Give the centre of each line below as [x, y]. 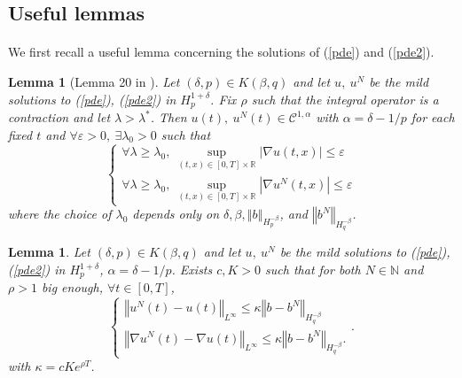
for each [433, 117]
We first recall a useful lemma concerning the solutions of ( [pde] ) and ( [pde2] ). [221, 52]
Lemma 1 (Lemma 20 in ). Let [94, 81]
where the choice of [60, 214]
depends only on [176, 214]
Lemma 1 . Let [49, 252]
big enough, [72, 287]
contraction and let [59, 117]
